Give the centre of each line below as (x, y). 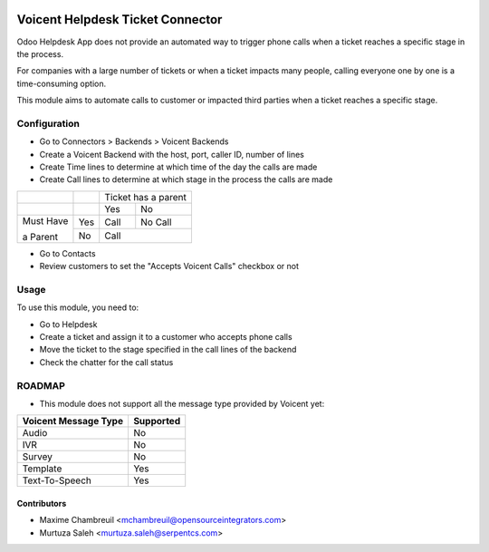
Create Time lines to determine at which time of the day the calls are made (178, 167)
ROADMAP (41, 385)
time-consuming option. (62, 83)
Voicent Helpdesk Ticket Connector (120, 19)
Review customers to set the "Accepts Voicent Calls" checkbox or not (169, 266)
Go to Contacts (67, 253)
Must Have (45, 220)
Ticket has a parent (146, 197)
